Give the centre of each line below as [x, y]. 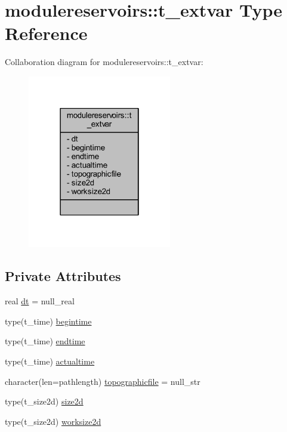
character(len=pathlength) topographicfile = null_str [103, 381]
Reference [46, 33]
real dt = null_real [40, 301]
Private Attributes [63, 276]
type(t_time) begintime [48, 321]
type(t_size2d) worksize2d [53, 421]
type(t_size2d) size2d [44, 401]
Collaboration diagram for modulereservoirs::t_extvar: [104, 62]
